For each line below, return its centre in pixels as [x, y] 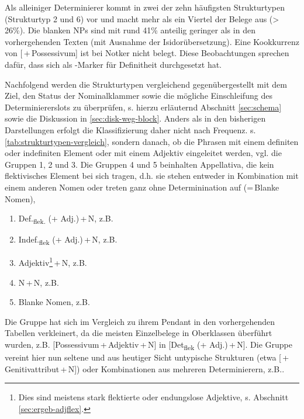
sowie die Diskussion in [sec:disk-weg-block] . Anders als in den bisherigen [135, 118]
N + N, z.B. [39, 282]
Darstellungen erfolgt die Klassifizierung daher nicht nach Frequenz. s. [130, 129]
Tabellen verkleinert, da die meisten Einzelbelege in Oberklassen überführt [139, 333]
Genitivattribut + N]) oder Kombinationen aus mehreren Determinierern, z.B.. [145, 368]
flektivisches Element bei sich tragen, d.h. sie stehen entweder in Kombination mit [152, 176]
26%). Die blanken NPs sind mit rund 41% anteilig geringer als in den [130, 30]
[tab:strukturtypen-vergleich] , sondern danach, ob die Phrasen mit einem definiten [152, 141]
